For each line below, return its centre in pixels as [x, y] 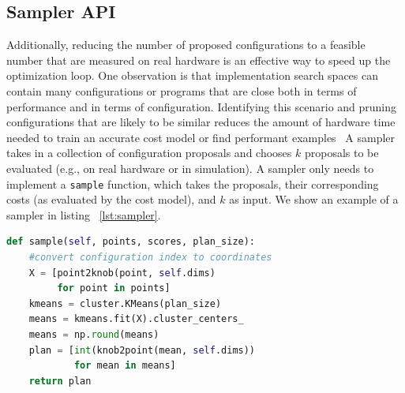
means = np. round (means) [94, 334]
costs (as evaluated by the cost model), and [111, 199]
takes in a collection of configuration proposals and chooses [149, 153]
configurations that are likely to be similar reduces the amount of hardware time [201, 122]
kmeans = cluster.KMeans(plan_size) [125, 303]
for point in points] [114, 288]
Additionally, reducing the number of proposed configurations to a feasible [186, 45]
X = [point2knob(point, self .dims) [122, 273]
